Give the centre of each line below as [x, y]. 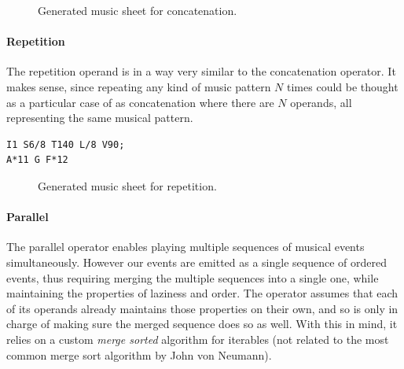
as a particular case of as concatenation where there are [140, 102]
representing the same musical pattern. [100, 118]
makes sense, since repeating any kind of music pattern [139, 86]
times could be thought [343, 86]
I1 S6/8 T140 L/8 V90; [66, 144]
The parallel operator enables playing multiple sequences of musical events [185, 247]
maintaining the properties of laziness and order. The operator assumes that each [202, 293]
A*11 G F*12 [37, 160]
